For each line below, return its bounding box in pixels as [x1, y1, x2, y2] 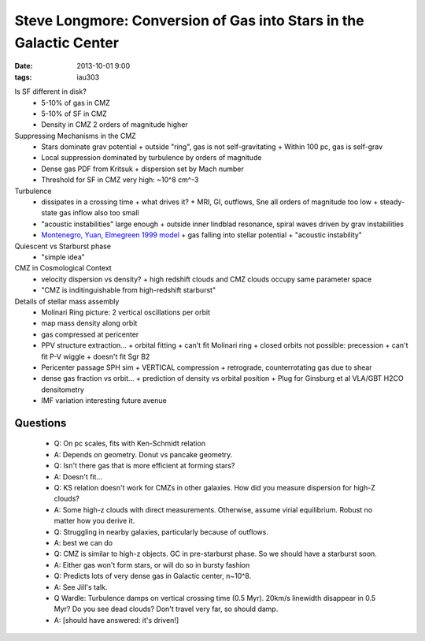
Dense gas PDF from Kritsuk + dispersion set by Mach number [41, 164, 244, 173]
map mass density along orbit [41, 319, 138, 328]
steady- [379, 197, 405, 207]
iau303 [76, 72, 100, 82]
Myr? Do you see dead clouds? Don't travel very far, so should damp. [54, 604, 279, 614]
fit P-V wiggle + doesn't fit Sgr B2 [41, 352, 150, 361]
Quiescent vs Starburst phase [14, 241, 112, 251]
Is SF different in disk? [14, 87, 87, 96]
